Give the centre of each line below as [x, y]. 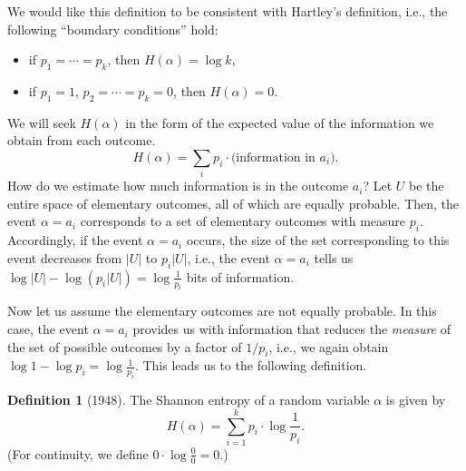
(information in [273, 157]
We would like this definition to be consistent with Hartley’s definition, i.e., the [228, 11]
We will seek [42, 122]
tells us [334, 257]
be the [427, 186]
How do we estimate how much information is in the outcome [178, 186]
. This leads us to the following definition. [251, 365]
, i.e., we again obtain [329, 346]
